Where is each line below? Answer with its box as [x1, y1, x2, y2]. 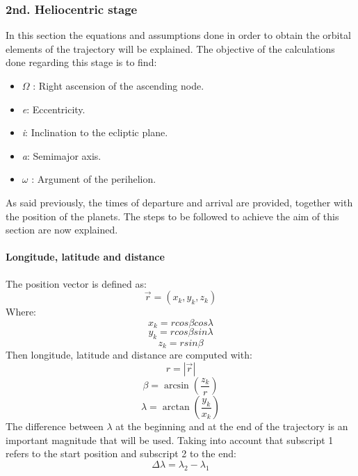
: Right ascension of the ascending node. [33, 79, 204, 92]
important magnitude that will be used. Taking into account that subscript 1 [6, 432, 334, 447]
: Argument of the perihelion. [31, 172, 156, 186]
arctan [162, 402, 190, 413]
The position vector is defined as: [6, 276, 147, 290]
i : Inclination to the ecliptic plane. [22, 125, 168, 140]
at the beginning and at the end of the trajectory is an [115, 419, 348, 434]
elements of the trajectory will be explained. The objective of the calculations [6, 41, 335, 56]
